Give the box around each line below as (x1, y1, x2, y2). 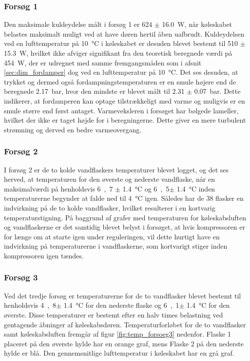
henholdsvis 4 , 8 (4, 300, 57, 310)
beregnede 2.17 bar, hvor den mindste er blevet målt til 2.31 (4, 86, 185, 96)
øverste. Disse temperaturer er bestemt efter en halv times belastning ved (4, 309, 223, 319)
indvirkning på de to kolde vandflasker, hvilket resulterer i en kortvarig (4, 202, 215, 212)
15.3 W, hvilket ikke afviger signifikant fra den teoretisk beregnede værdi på (4, 48, 232, 58)
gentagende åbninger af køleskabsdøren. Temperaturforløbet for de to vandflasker (4, 319, 246, 329)
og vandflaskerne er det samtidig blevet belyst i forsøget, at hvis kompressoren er (4, 222, 246, 232)
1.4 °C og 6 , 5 (122, 183, 170, 193)
